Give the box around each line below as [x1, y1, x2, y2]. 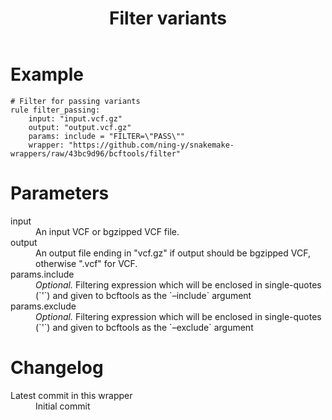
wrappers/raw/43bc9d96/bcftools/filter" [10, 148, 182, 159]
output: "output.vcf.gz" [28, 122, 132, 132]
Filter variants [108, 7, 227, 30]
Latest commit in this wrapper [10, 389, 133, 401]
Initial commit [35, 400, 91, 412]
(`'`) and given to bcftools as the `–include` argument [35, 289, 252, 301]
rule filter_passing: [10, 105, 101, 115]
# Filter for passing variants [10, 96, 141, 106]
